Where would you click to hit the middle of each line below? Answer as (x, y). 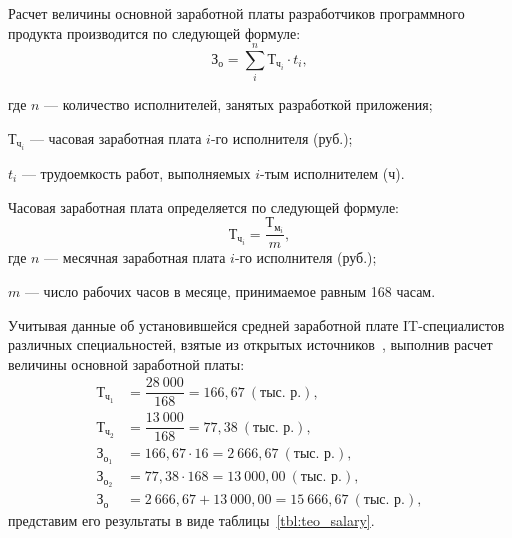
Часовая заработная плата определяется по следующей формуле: (203, 206)
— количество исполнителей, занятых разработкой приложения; (238, 104)
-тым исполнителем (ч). (332, 173)
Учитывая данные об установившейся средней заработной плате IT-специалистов (256, 324)
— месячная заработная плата (135, 257)
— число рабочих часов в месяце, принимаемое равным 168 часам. (230, 290)
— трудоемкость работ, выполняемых (136, 173)
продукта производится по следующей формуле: (154, 32)
